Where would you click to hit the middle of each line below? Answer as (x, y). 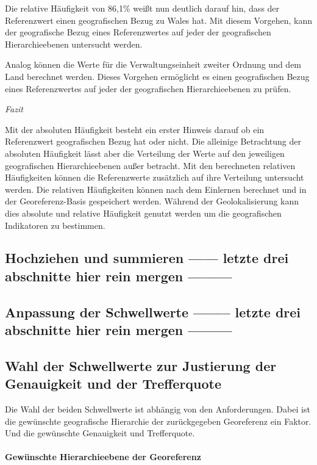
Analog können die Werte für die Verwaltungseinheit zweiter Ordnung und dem (153, 64)
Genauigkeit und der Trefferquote (113, 384)
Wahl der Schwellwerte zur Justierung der (141, 365)
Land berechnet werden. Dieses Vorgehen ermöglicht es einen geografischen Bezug (157, 76)
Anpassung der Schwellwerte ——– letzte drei (153, 312)
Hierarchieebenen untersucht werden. (74, 44)
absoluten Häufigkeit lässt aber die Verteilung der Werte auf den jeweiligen (145, 153)
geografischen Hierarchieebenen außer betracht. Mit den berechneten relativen (150, 165)
